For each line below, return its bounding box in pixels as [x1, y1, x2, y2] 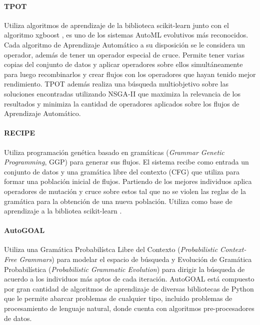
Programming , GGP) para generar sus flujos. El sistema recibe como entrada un [4, 156, 249, 167]
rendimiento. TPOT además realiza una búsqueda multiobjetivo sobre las [4, 78, 229, 89]
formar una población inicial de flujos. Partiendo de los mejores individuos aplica [4, 176, 252, 186]
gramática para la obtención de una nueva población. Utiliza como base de [4, 195, 232, 206]
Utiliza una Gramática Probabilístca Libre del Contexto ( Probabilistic [4, 244, 218, 254]
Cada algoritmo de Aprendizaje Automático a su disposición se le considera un [4, 39, 245, 49]
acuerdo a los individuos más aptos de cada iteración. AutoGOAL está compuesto [4, 273, 254, 284]
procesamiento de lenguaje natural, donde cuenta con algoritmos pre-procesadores [4, 303, 254, 313]
